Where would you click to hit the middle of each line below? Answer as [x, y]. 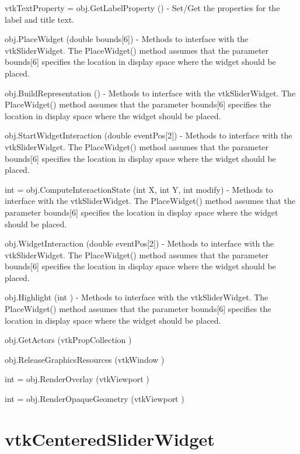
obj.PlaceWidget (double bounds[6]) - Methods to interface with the [127, 39]
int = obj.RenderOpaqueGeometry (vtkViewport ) [95, 399]
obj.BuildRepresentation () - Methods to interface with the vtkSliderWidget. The [150, 93]
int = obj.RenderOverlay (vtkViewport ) [77, 379]
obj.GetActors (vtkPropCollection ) [68, 340]
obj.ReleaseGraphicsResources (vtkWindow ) [85, 359]
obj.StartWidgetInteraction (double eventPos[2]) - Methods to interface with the [149, 135]
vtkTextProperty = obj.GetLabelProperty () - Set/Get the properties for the [142, 8]
